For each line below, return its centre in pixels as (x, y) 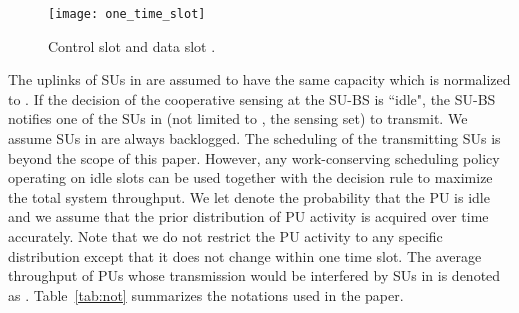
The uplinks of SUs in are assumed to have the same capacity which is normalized (259, 79)
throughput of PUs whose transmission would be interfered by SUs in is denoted (254, 275)
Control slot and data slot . (132, 45)
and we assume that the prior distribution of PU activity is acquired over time (248, 216)
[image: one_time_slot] (127, 14)
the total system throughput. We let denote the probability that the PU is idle (249, 196)
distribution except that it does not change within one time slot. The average (245, 255)
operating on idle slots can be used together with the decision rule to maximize (250, 177)
